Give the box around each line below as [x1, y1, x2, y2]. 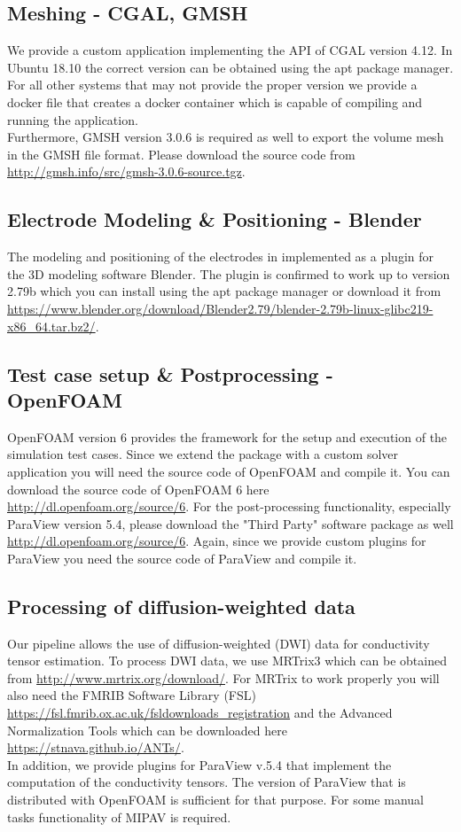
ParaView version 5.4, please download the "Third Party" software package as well [7, 514, 454, 533]
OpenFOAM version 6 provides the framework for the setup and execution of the [7, 427, 448, 446]
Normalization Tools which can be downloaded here [7, 720, 287, 739]
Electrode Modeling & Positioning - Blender [7, 206, 422, 233]
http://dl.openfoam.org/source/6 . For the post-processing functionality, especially [7, 497, 451, 516]
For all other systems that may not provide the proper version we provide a [7, 75, 418, 94]
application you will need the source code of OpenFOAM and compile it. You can [7, 462, 450, 480]
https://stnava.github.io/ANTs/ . [7, 738, 184, 757]
